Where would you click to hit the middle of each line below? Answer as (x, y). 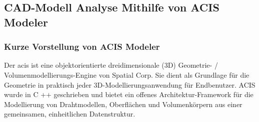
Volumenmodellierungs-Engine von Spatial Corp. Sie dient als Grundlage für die (127, 74)
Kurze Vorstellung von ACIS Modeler (82, 47)
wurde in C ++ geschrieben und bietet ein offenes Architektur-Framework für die (129, 94)
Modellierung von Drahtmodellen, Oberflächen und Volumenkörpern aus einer (123, 104)
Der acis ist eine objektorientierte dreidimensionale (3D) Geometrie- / (111, 65)
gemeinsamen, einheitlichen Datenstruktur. (70, 114)
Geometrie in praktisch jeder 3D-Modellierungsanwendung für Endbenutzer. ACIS (130, 84)
